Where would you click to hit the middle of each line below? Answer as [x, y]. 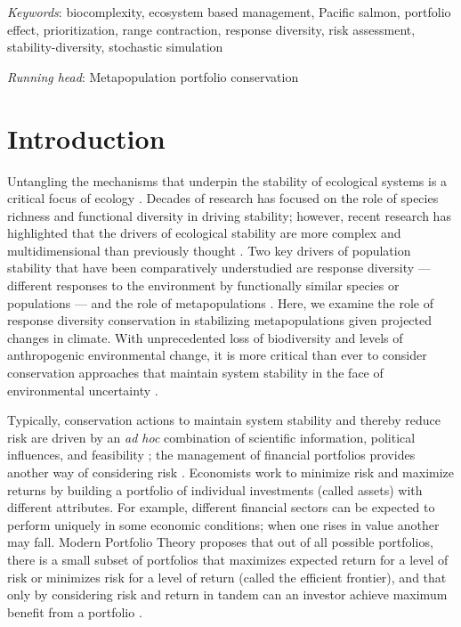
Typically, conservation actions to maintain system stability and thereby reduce [224, 420]
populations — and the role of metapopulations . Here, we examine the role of [221, 302]
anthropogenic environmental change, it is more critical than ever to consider [217, 355]
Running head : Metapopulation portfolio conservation [153, 76]
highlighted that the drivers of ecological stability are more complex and [204, 233]
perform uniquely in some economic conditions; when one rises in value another [223, 524]
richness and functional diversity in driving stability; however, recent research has [229, 215]
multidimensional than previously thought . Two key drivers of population [209, 250]
